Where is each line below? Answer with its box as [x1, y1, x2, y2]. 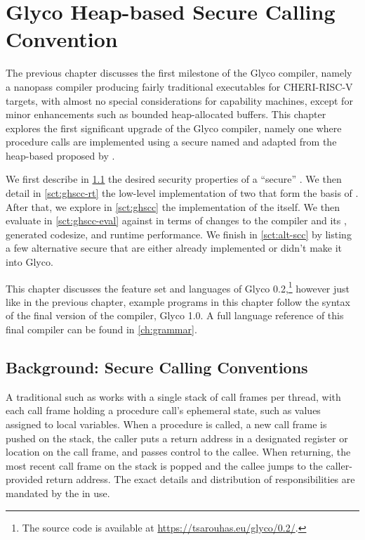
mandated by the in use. [6, 486, 110, 501]
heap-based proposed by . [6, 148, 115, 162]
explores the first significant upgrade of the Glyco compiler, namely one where [6, 120, 342, 135]
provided [6, 472, 43, 487]
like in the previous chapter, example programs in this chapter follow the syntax [6, 294, 350, 309]
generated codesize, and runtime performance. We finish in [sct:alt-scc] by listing [6, 226, 352, 241]
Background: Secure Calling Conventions [6, 356, 308, 378]
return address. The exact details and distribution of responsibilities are [46, 472, 355, 487]
